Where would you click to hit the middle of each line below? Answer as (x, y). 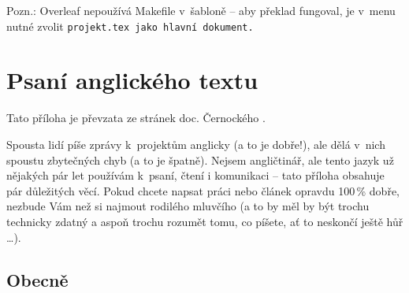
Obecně (37, 279)
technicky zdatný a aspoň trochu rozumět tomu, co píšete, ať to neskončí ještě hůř (205, 221)
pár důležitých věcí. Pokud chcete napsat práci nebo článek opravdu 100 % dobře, (203, 190)
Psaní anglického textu (132, 80)
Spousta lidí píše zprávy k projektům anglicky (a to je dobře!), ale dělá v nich (196, 144)
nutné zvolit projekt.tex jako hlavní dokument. (130, 26)
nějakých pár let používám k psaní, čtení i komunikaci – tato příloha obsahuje (195, 175)
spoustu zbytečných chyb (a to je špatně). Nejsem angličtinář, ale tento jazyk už (200, 159)
